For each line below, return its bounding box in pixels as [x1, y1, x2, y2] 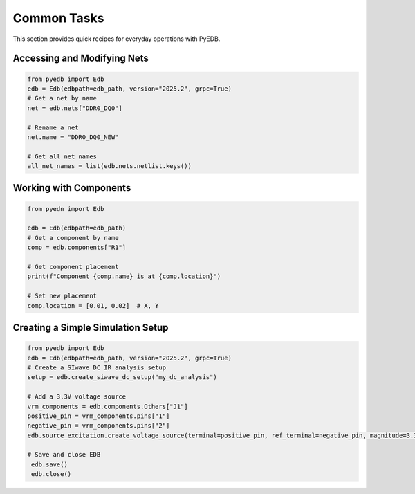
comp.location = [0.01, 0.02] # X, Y [27, 302, 159, 309]
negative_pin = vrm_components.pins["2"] [27, 422, 170, 430]
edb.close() [31, 470, 72, 478]
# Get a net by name [27, 94, 97, 102]
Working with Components [12, 182, 131, 194]
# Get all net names [27, 152, 97, 161]
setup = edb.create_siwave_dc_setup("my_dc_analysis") [27, 374, 217, 381]
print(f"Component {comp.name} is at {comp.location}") [27, 273, 221, 280]
